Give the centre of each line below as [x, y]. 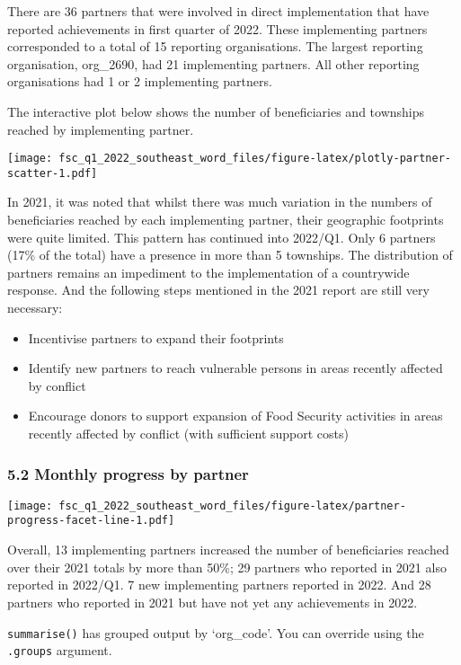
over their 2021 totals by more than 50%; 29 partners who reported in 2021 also [227, 567]
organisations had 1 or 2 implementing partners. [140, 81]
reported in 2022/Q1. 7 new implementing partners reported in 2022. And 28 [219, 585]
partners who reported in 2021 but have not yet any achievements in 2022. [213, 602]
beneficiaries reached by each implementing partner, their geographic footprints [226, 220]
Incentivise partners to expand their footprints [156, 337]
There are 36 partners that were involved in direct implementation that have [218, 11]
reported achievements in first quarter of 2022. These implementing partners [217, 28]
